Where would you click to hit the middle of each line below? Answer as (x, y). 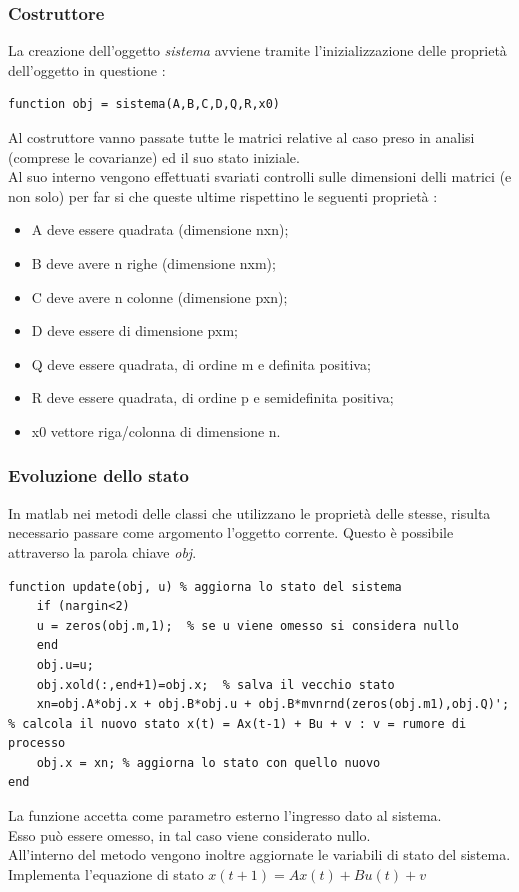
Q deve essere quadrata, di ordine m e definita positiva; (201, 363)
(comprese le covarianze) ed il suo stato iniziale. (154, 156)
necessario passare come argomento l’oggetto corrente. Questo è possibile (231, 532)
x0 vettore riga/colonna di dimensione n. (156, 430)
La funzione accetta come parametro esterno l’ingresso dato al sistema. (225, 815)
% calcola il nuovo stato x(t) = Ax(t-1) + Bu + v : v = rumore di (237, 723)
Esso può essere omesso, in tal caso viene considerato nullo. (189, 834)
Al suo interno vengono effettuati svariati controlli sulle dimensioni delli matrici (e (260, 176)
